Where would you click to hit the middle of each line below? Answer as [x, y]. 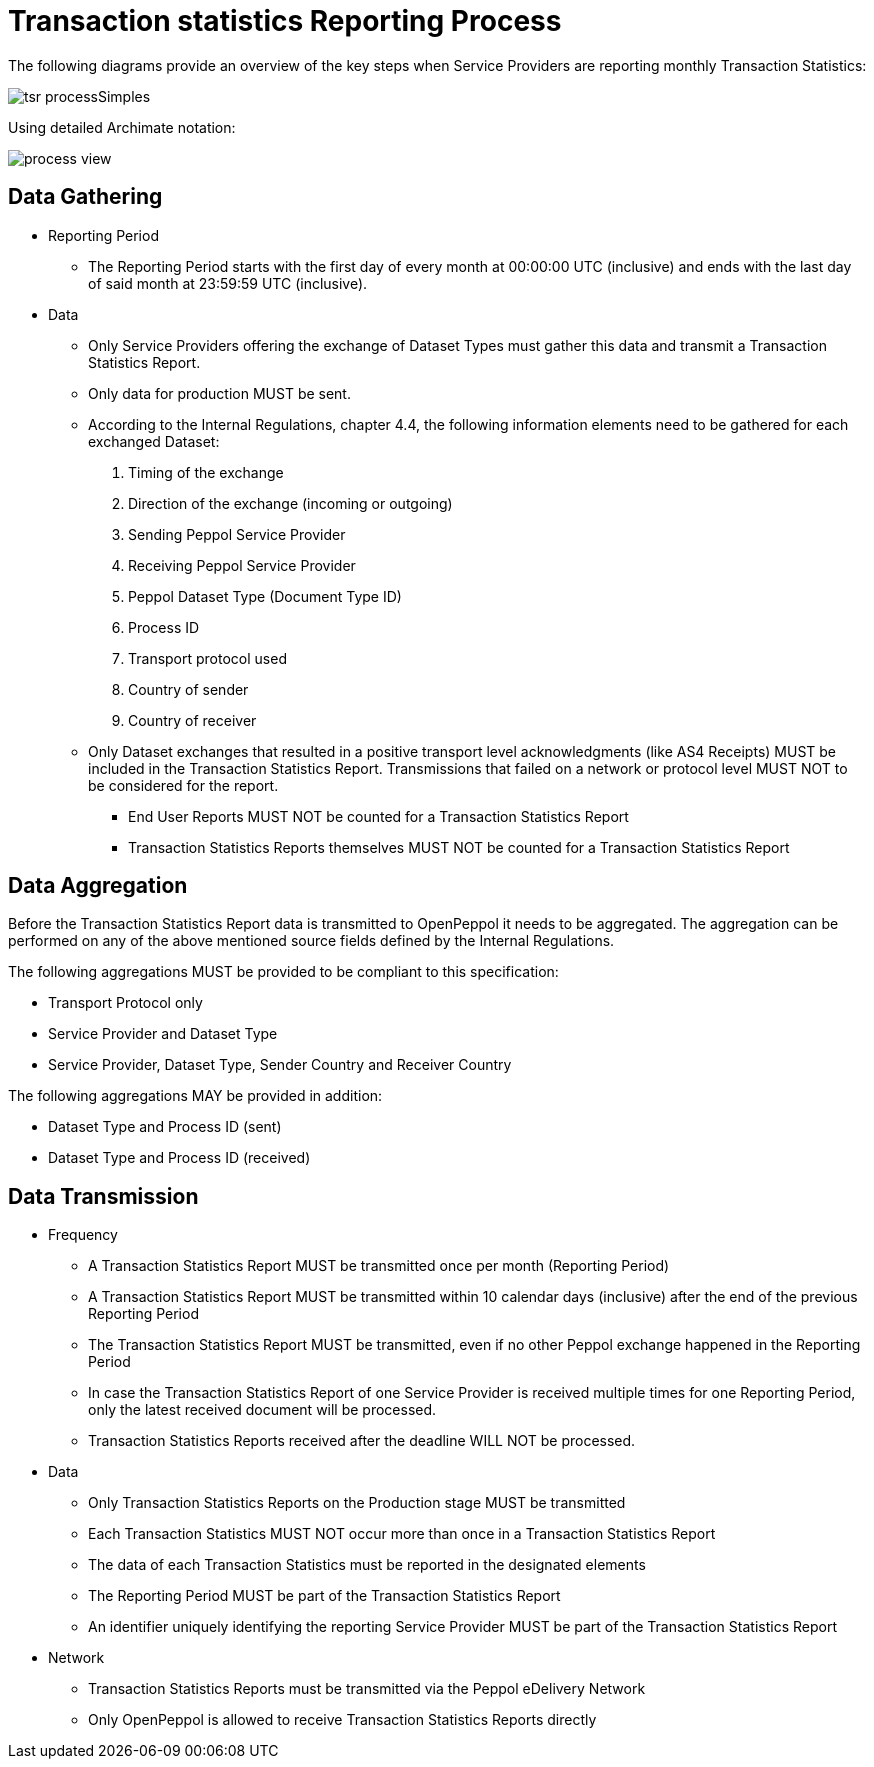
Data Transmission [103, 1196]
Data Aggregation [98, 886]
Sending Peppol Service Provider [237, 534]
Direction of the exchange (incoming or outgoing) [290, 503]
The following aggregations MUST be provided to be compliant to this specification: [283, 972]
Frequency [83, 1235]
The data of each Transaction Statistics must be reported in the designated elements [367, 1565]
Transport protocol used [207, 658]
